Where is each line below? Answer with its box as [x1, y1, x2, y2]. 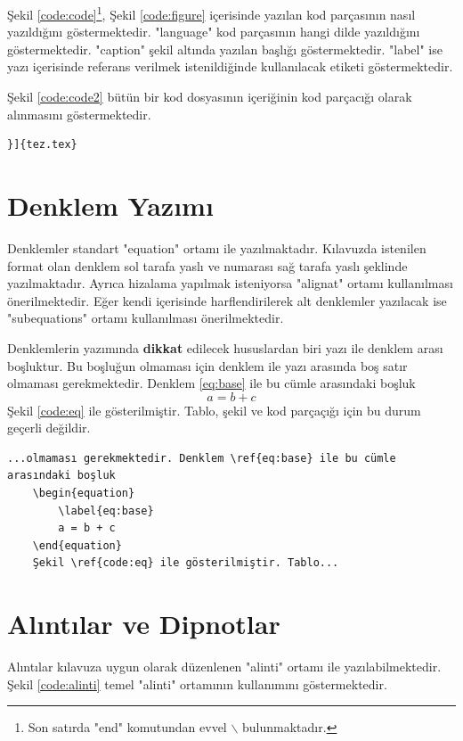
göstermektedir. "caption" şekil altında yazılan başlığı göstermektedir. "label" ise [7, 39, 443, 58]
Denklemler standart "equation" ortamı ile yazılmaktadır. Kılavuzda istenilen [7, 238, 426, 257]
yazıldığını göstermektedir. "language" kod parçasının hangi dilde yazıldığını [7, 22, 420, 41]
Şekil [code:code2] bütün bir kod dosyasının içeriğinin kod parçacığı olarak [7, 87, 412, 106]
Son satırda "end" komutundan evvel [28, 718, 227, 737]
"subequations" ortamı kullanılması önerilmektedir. [7, 309, 284, 327]
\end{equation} [32, 539, 122, 552]
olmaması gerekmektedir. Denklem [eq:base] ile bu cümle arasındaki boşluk [7, 374, 416, 392]
